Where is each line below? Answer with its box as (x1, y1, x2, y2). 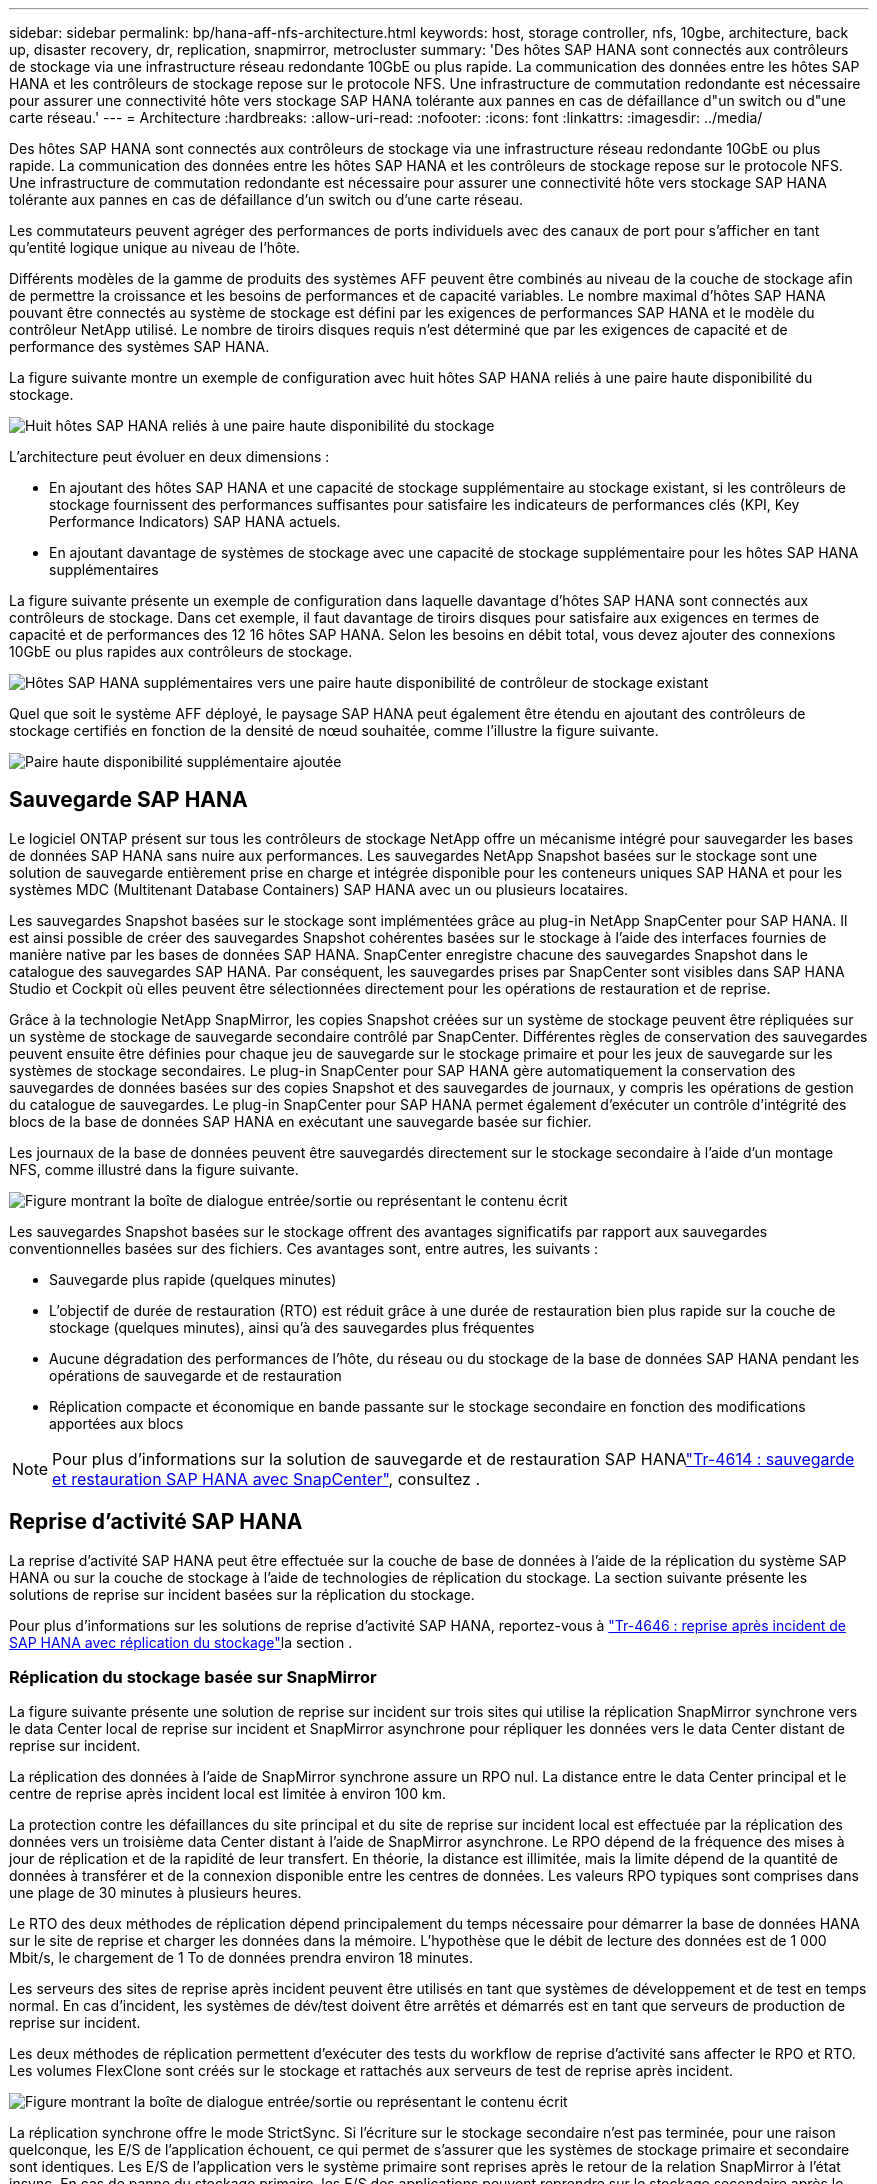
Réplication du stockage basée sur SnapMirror (9, 1667, 377, 1688)
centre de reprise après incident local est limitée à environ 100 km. (9, 1785, 446, 1803)
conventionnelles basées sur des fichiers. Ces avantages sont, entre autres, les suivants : (9, 1239, 599, 1257)
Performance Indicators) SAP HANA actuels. (49, 513, 341, 530)
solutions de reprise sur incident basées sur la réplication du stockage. (9, 1585, 475, 1603)
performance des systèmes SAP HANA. (9, 338, 270, 355)
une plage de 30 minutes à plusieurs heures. (9, 1884, 302, 1902)
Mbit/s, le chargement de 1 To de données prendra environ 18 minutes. (9, 1949, 473, 1967)
